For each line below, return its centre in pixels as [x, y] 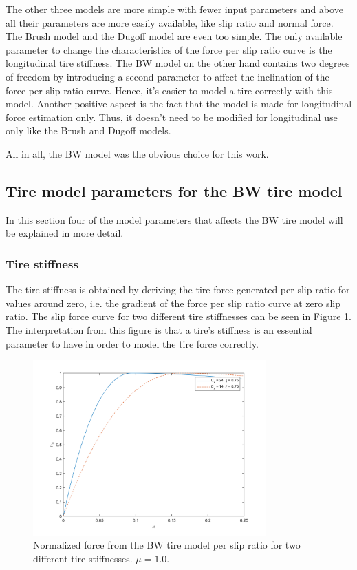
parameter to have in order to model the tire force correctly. [132, 343]
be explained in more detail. [65, 233]
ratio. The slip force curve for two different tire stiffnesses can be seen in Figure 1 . [178, 316]
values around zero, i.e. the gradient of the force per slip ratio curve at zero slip [173, 303]
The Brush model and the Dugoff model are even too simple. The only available [174, 36]
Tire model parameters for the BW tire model [174, 190]
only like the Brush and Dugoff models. [88, 130]
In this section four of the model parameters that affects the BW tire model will [174, 219]
